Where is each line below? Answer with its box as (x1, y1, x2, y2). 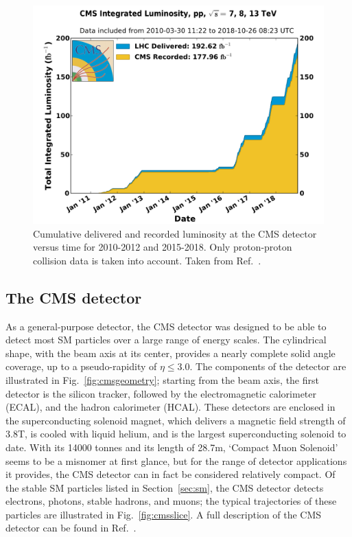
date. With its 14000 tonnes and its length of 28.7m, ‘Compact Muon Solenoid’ (5, 439, 338, 454)
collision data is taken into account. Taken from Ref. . (33, 253, 261, 267)
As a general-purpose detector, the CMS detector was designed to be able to (5, 319, 327, 333)
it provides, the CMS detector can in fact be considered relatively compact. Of (5, 467, 336, 481)
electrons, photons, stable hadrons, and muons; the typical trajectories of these (5, 494, 337, 508)
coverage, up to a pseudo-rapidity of (5, 359, 157, 374)
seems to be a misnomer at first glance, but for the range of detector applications (5, 453, 347, 468)
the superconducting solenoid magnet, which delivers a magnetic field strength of (5, 413, 346, 427)
